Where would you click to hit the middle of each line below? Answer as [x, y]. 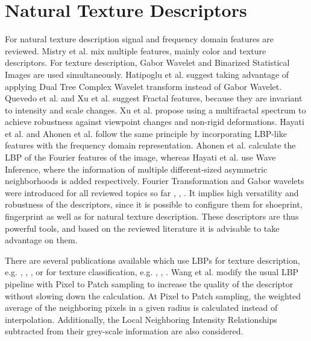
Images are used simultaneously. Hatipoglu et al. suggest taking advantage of [147, 74]
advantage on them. [41, 240]
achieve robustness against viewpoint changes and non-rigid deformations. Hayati [155, 122]
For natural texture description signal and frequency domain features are [140, 39]
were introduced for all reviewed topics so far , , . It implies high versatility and [152, 192]
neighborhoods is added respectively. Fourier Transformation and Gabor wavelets [155, 181]
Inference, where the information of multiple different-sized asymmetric [136, 169]
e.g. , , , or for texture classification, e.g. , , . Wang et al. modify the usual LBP [152, 272]
